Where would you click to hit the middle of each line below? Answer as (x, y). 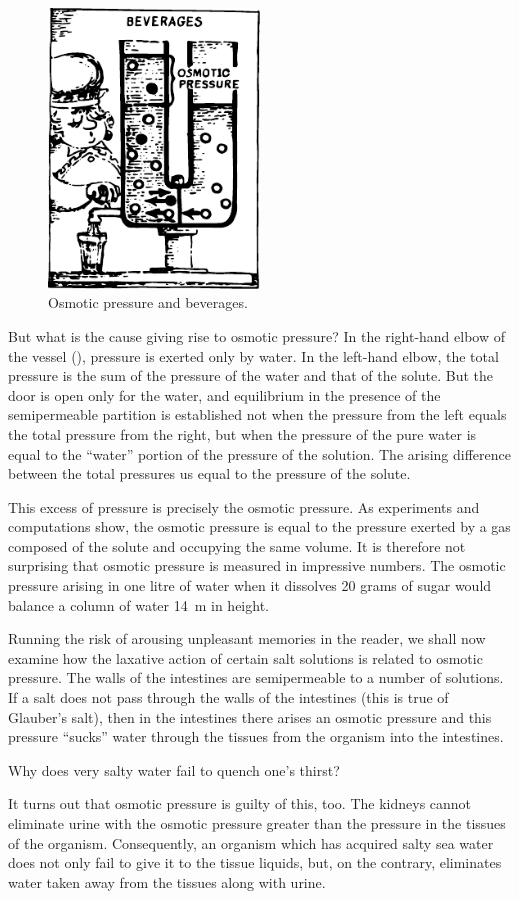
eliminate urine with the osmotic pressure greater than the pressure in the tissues (257, 823)
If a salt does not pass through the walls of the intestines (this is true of (228, 697)
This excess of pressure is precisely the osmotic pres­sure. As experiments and (244, 506)
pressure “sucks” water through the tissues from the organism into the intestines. (256, 736)
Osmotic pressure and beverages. (148, 302)
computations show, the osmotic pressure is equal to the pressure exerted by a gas (259, 526)
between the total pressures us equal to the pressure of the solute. (209, 473)
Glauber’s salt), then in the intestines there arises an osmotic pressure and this (250, 716)
